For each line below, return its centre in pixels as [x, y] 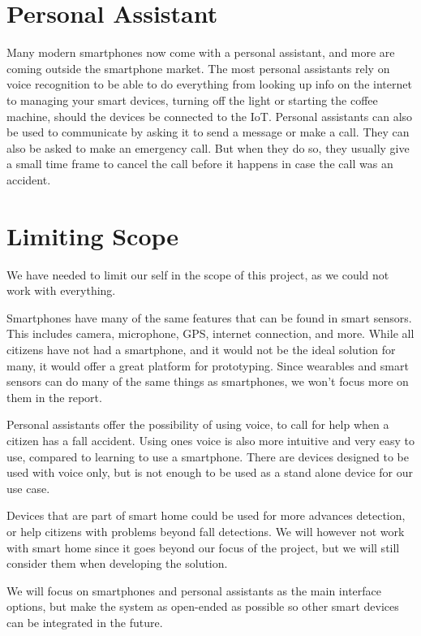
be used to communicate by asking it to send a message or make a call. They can [208, 132]
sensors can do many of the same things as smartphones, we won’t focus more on [208, 381]
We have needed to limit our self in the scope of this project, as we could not [198, 274]
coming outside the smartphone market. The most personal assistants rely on [198, 68]
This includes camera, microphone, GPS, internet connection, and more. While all [210, 333]
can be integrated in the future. [85, 622]
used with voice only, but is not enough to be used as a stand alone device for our [210, 472]
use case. [28, 488]
